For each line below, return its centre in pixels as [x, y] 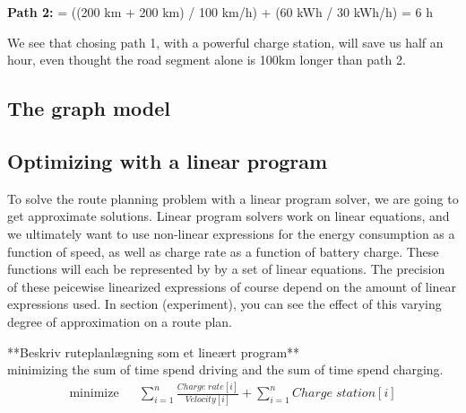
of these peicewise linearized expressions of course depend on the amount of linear [232, 286]
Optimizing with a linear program [168, 160]
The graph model [89, 108]
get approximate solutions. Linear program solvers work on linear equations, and [229, 216]
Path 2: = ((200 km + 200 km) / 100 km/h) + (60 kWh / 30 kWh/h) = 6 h [220, 12]
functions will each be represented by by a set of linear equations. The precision [226, 269]
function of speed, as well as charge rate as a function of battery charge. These [223, 251]
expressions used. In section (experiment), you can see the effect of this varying [224, 304]
